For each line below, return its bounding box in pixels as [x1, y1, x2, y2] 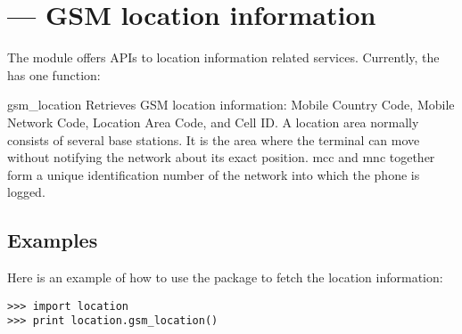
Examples [7, 226, 98, 254]
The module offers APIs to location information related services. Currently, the [7, 48, 440, 67]
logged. [7, 183, 45, 201]
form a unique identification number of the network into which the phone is [7, 165, 420, 183]
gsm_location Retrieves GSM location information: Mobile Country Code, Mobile [7, 95, 455, 114]
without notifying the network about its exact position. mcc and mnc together [7, 148, 435, 167]
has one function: [7, 65, 101, 84]
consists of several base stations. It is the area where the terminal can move [7, 130, 420, 149]
